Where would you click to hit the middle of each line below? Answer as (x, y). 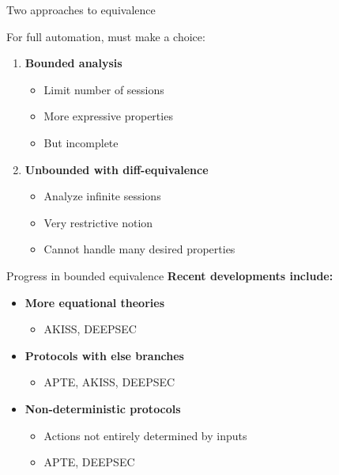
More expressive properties (108, 116)
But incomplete (81, 142)
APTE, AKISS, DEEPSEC (109, 382)
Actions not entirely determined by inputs (145, 435)
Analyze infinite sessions (102, 196)
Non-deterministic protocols (103, 408)
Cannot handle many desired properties (139, 249)
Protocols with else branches (104, 355)
